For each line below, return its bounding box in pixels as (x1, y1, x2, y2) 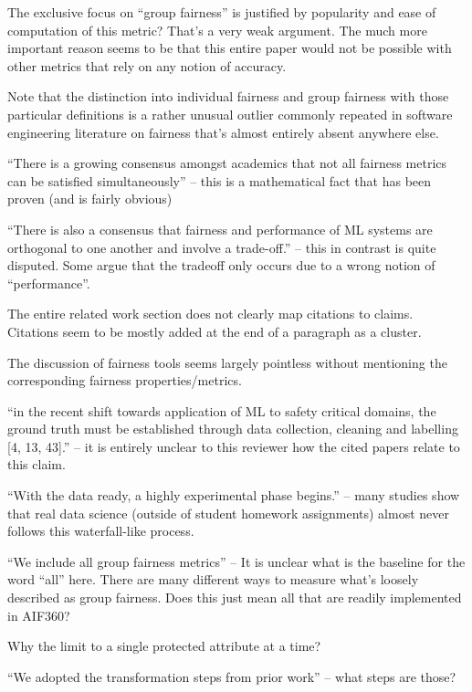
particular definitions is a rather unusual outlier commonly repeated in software (7, 104, 453, 123)
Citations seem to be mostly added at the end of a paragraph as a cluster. (7, 321, 422, 341)
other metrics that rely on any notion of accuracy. (7, 56, 287, 75)
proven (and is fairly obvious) (7, 189, 173, 208)
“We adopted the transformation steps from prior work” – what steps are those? (7, 666, 456, 686)
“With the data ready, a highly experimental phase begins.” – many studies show (7, 486, 460, 505)
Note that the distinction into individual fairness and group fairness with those (7, 87, 449, 106)
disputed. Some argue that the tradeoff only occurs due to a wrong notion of (7, 256, 435, 275)
